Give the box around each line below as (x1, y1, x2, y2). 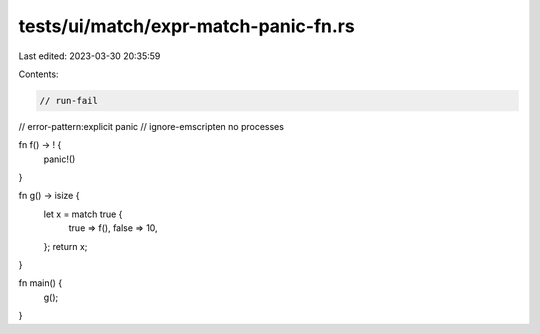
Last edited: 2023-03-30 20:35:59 (18, 50, 161, 62)
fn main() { (18, 277, 63, 289)
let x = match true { (43, 208, 123, 220)
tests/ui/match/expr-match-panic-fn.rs (18, 15, 355, 37)
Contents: (18, 68, 59, 80)
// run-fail (39, 95, 99, 106)
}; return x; (43, 240, 88, 252)
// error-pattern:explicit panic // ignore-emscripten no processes (18, 120, 285, 132)
